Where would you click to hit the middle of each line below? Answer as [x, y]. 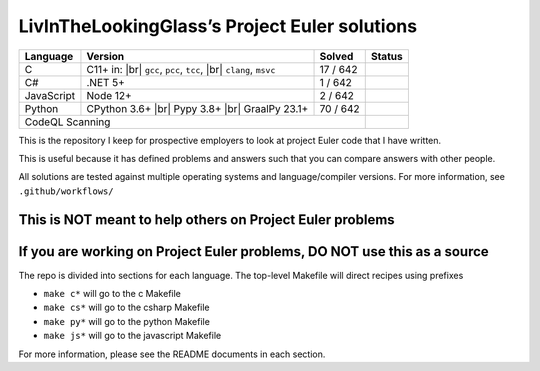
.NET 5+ [105, 82]
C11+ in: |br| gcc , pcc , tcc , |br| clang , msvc [181, 69]
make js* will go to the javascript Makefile [132, 336]
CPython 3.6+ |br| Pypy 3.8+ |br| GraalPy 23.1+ [197, 108]
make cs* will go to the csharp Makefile [126, 307]
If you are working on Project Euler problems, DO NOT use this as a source [253, 251]
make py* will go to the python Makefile [126, 321]
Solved [336, 56]
